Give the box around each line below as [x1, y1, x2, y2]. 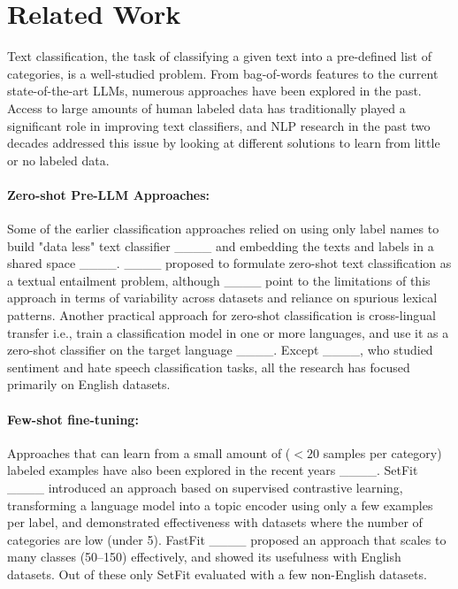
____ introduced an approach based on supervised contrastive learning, [7, 478, 403, 496]
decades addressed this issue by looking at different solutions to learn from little [7, 134, 440, 152]
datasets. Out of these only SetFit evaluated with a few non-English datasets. [7, 564, 427, 583]
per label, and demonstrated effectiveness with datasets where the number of [7, 513, 423, 532]
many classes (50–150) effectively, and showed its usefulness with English [7, 547, 401, 566]
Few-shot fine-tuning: [7, 409, 139, 428]
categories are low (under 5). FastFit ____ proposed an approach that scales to [7, 530, 447, 548]
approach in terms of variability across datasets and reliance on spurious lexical [7, 288, 438, 307]
